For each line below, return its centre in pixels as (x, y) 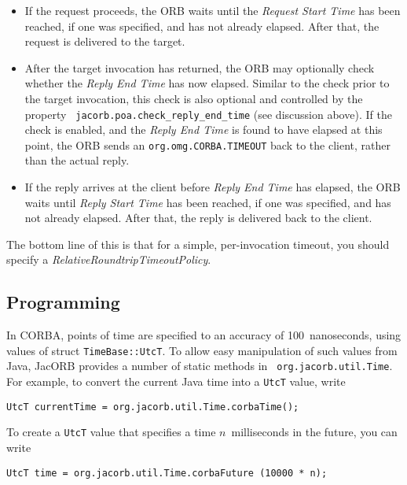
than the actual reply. (77, 160)
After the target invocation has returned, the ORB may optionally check (200, 67)
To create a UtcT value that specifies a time (111, 432)
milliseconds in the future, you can (314, 432)
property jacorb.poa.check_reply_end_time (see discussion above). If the (208, 114)
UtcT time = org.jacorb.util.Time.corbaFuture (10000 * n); (167, 473)
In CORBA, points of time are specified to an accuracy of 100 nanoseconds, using (204, 335)
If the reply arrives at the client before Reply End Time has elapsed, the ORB (213, 187)
